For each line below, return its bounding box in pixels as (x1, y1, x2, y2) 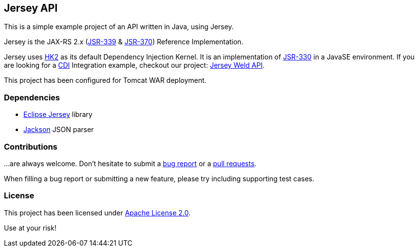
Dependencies (4, 92, 60, 102)
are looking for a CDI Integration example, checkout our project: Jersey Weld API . (4, 61, 265, 70)
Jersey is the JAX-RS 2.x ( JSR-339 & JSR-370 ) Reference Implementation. (4, 38, 244, 46)
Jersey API (4, 2, 58, 14)
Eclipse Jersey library (23, 110, 93, 119)
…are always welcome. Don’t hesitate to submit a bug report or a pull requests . (4, 159, 257, 168)
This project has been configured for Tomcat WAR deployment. (4, 76, 207, 85)
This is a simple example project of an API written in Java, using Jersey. (4, 22, 234, 31)
